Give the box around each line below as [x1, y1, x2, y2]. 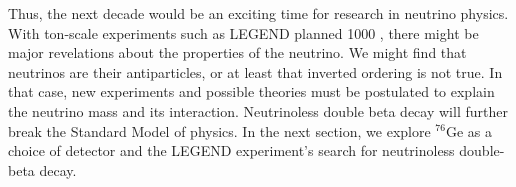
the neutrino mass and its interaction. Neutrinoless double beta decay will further [8, 100, 508, 121]
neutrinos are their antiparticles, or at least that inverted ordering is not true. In [8, 61, 503, 82]
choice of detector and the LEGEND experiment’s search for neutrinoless [8, 140, 455, 161]
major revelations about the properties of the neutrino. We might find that [8, 42, 467, 63]
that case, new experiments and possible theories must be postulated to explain [8, 81, 495, 102]
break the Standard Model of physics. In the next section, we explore [8, 120, 431, 141]
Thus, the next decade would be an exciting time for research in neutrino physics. [8, 3, 509, 23]
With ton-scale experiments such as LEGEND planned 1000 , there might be [8, 22, 479, 43]
